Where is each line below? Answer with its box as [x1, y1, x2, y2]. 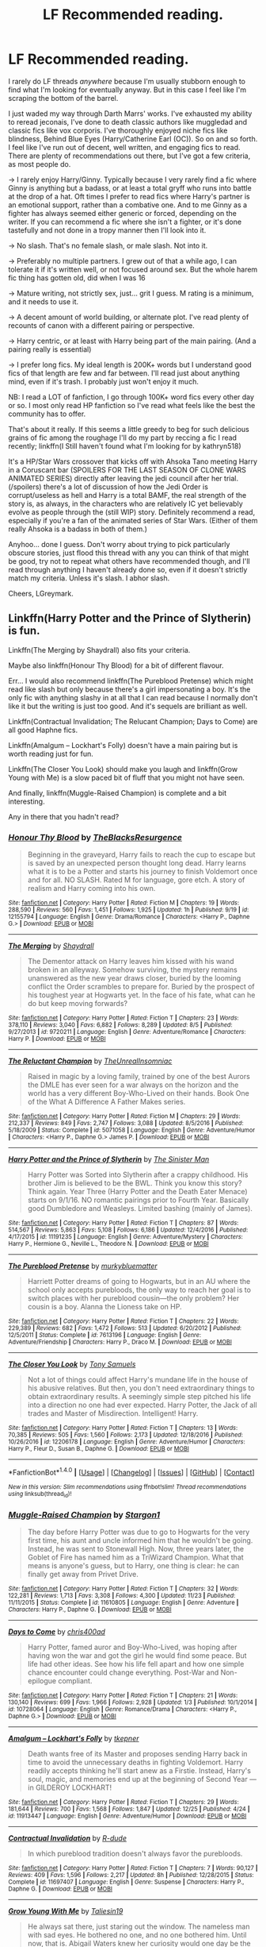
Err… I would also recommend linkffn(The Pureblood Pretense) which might [8, 676, 253, 685]
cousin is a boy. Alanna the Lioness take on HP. [27, 1302, 182, 1312]
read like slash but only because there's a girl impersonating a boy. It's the [8, 684, 251, 694]
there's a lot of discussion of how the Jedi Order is [43, 482, 208, 492]
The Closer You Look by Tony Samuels [8, 1359, 136, 1369]
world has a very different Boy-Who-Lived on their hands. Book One [27, 1089, 249, 1098]
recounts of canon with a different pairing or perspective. [8, 320, 196, 330]
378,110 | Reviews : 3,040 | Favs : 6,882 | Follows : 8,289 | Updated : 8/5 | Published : [8, 1021, 233, 1029]
